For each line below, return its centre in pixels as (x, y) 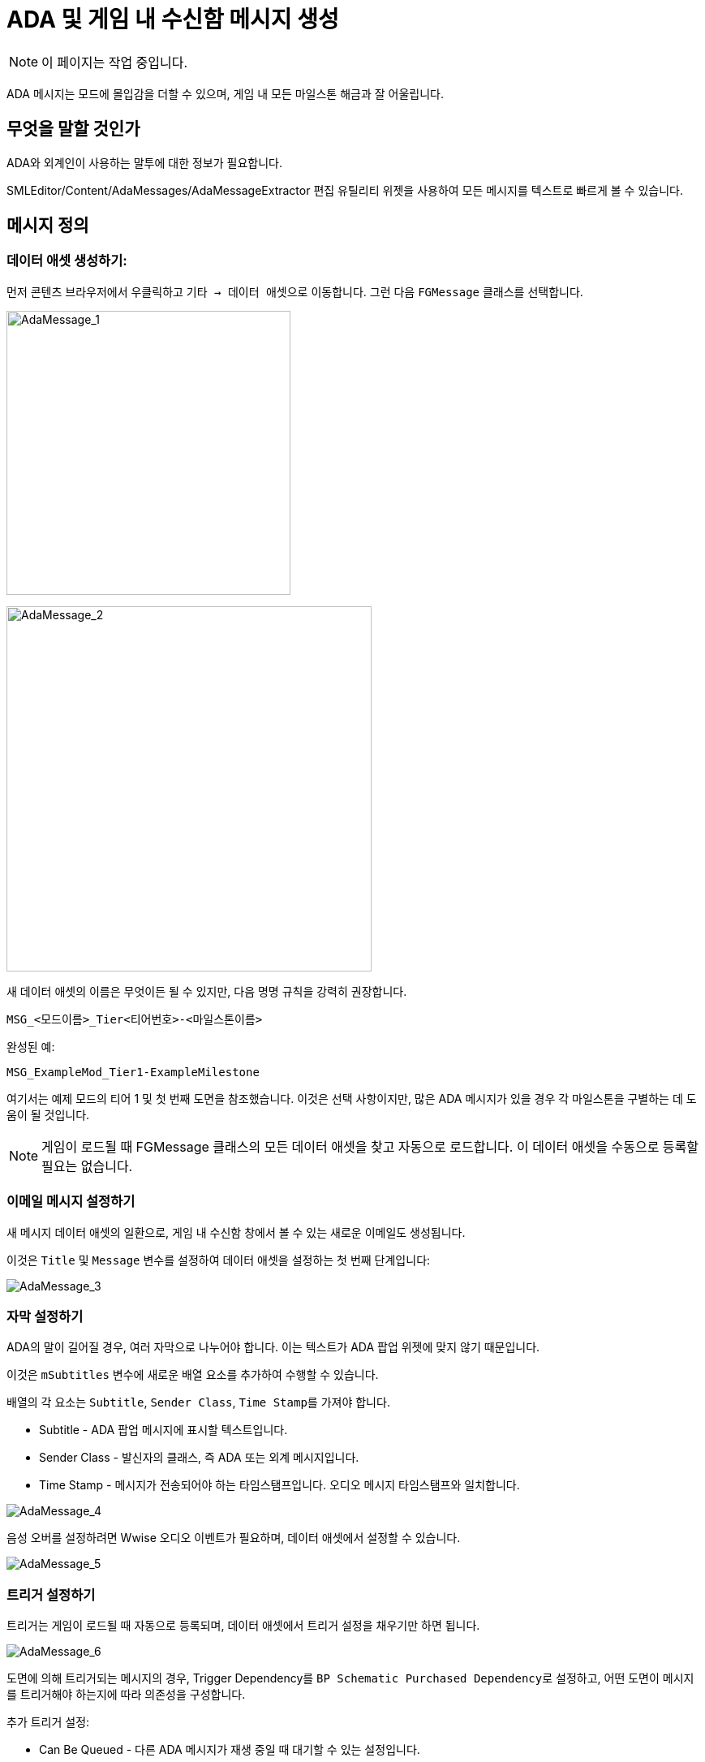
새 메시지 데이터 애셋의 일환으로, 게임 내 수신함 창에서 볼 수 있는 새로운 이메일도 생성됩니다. (236, 1232)
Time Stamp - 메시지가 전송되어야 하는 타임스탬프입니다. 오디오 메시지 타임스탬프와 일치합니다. (279, 1485)
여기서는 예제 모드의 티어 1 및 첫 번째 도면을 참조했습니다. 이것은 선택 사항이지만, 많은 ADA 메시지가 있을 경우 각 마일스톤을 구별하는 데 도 (352, 1098)
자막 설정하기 (45, 1316)
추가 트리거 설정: (48, 1722)
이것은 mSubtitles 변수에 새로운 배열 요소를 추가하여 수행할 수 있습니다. (193, 1375)
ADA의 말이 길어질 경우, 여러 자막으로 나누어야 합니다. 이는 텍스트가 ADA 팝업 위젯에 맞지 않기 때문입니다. (273, 1347)
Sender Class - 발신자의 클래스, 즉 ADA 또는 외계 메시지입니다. (199, 1458)
